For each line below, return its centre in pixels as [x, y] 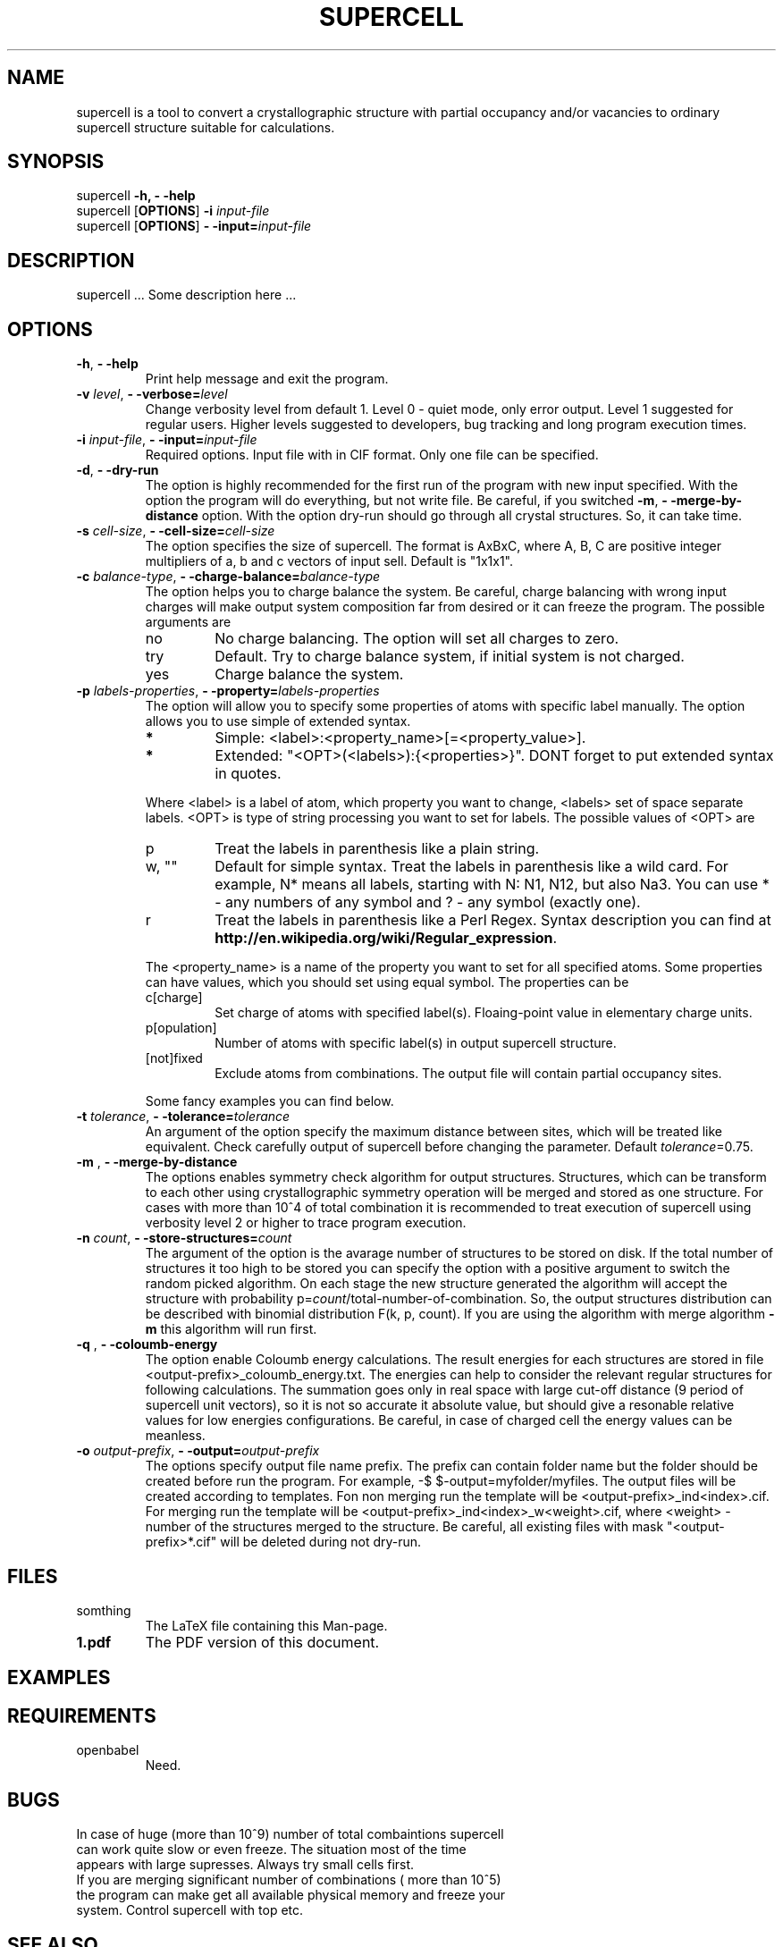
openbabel [108, 1750]
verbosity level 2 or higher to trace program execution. [306, 1223]
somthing [104, 1610]
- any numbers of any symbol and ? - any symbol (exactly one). [428, 902]
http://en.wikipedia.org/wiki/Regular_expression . [386, 938]
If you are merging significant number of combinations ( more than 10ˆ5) [289, 1880]
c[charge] [174, 998]
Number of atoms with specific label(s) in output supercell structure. [416, 1043]
